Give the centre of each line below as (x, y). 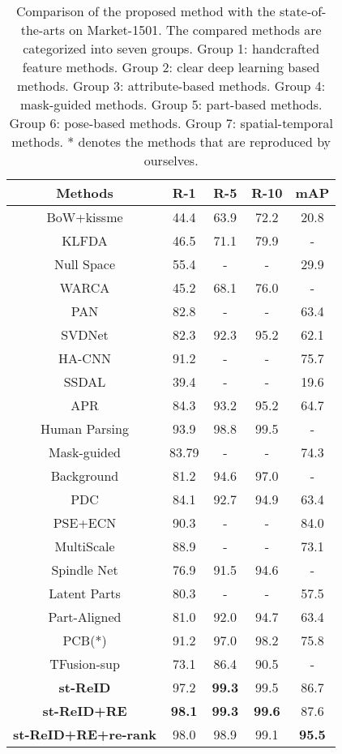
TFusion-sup (85, 664)
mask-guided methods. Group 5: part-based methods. (171, 104)
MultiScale (85, 546)
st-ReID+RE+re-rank (85, 734)
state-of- (303, 11)
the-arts (43, 30)
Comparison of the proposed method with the (145, 11)
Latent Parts (85, 593)
